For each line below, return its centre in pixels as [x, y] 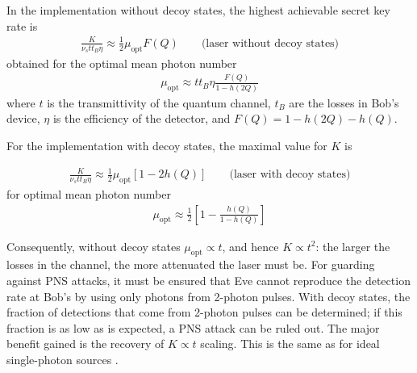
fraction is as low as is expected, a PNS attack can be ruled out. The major [193, 327]
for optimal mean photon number [89, 193]
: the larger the [353, 246]
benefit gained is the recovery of [85, 344]
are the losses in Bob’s [344, 102]
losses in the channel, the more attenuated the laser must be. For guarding [191, 264]
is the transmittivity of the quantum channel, [159, 102]
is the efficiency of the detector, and [142, 118]
